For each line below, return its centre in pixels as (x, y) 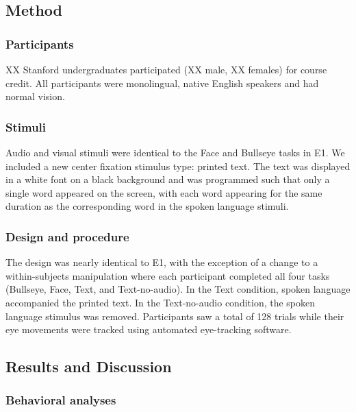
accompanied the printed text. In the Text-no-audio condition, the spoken (161, 302)
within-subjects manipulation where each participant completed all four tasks (168, 275)
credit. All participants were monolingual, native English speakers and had (162, 83)
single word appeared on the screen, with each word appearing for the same (164, 192)
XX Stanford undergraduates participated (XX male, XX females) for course (166, 69)
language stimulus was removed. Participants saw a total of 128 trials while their (175, 316)
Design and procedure (67, 236)
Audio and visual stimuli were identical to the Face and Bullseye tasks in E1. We (175, 152)
